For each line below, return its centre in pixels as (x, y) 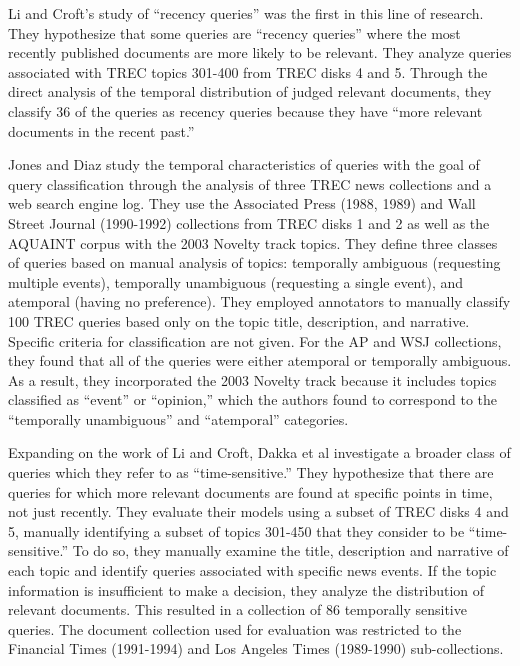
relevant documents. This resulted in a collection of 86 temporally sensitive (237, 609)
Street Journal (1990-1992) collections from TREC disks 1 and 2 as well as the (249, 222)
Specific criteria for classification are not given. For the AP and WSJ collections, (255, 340)
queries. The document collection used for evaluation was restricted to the (235, 628)
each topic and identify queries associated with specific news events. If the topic (252, 570)
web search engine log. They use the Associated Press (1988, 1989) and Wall (242, 203)
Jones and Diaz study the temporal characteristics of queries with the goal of (244, 164)
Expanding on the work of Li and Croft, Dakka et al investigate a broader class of (259, 452)
